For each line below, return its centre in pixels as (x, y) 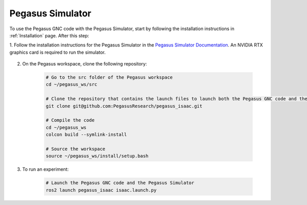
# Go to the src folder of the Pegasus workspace (109, 77)
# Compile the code (70, 120)
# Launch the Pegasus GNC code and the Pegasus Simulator (120, 183)
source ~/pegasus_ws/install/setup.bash (97, 156)
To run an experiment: (46, 169)
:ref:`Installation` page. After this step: (49, 35)
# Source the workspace (76, 149)
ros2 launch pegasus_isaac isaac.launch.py (101, 190)
